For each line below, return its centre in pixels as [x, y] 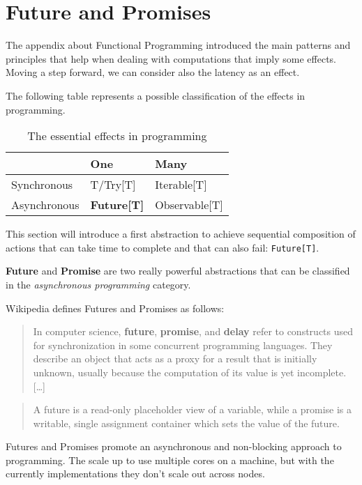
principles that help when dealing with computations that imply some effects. [171, 58]
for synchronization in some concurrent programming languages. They [183, 345]
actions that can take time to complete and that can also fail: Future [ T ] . [163, 247]
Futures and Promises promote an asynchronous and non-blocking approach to [174, 446]
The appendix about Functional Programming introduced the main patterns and [178, 45]
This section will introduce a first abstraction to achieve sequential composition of [181, 234]
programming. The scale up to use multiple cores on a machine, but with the [170, 460]
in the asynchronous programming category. [98, 284]
